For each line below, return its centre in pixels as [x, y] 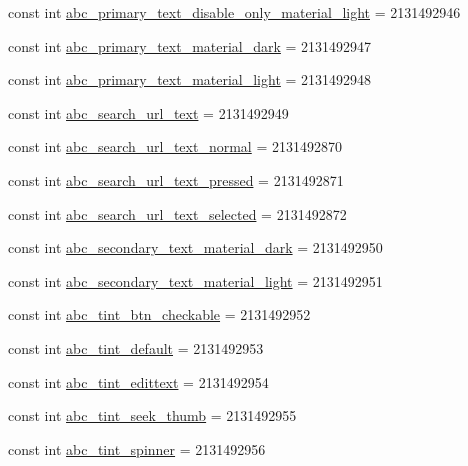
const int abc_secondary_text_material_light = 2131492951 [195, 280]
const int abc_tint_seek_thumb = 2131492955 [152, 415]
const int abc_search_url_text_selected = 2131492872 [177, 213]
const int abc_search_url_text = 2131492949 [148, 112]
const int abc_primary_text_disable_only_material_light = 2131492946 [234, 12]
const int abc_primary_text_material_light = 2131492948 [190, 79]
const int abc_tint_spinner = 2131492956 [137, 448]
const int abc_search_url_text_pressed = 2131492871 [176, 179]
